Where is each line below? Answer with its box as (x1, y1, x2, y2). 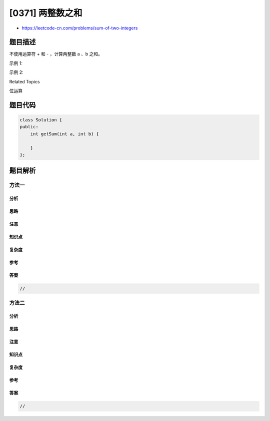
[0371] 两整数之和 (9, 7, 82, 18)
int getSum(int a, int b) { (30, 131, 99, 137)
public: (19, 124, 38, 130)
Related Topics (9, 78, 40, 84)
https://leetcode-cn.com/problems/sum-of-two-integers (21, 25, 138, 31)
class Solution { (19, 117, 62, 123)
